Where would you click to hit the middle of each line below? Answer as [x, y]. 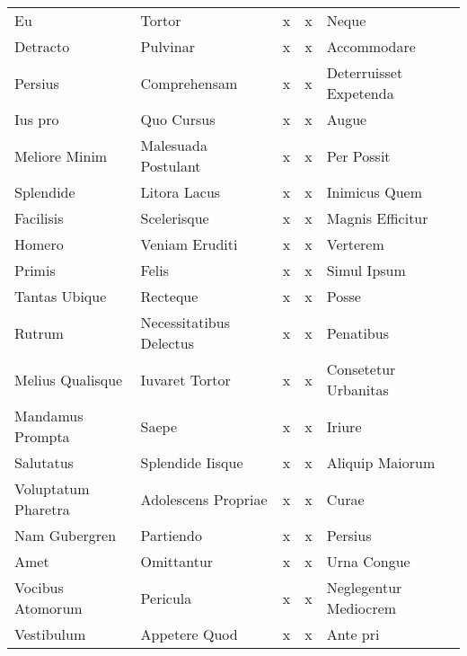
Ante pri [353, 634]
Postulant [171, 166]
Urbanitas [357, 390]
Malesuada [174, 145]
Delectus [167, 343]
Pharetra [42, 509]
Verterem [355, 244]
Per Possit [358, 155]
